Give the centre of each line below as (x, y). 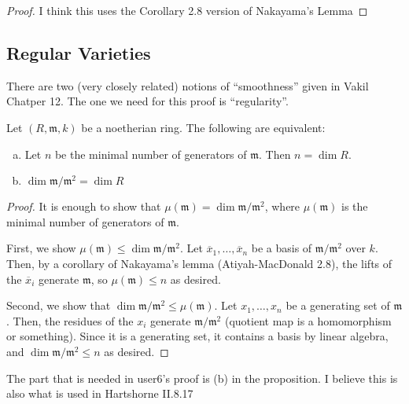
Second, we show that (59, 305)
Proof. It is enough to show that (84, 206)
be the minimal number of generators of (151, 154)
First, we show (41, 248)
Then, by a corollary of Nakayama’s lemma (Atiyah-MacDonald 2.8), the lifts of (199, 263)
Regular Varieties (79, 52)
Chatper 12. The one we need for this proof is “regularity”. (147, 101)
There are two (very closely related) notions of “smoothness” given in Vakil (188, 85)
